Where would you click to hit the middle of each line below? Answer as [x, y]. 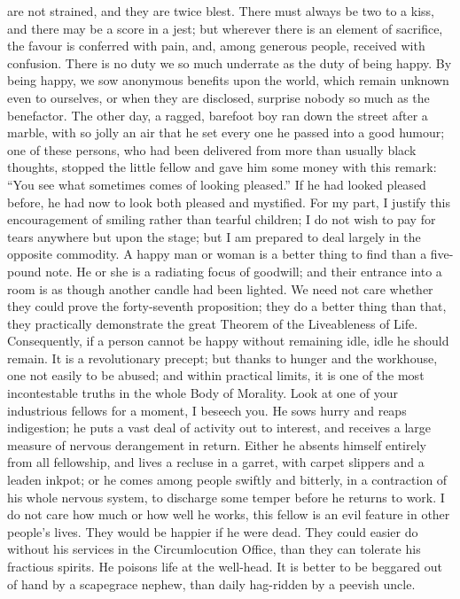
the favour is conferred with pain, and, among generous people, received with [216, 46]
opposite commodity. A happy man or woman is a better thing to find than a [217, 254]
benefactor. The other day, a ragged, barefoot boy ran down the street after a [218, 115]
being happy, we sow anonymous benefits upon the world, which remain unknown [228, 80]
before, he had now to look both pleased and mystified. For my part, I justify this [229, 202]
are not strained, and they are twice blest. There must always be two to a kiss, [221, 11]
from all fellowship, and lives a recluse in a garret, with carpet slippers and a [216, 462]
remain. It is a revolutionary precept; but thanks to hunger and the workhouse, [222, 358]
